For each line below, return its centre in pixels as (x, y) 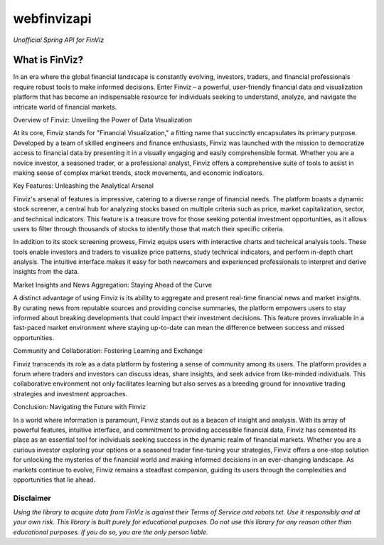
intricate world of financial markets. (65, 107)
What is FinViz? (48, 60)
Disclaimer (32, 498)
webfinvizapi (52, 18)
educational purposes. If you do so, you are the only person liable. (111, 532)
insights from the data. (46, 272)
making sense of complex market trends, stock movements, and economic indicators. (139, 173)
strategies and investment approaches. (70, 393)
